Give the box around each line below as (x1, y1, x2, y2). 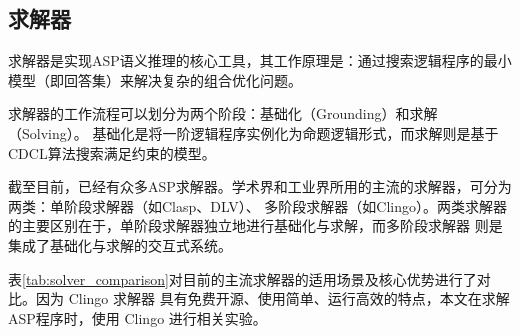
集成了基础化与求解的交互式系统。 (8, 234, 232, 255)
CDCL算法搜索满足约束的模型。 (8, 142, 216, 163)
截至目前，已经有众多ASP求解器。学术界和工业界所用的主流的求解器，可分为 (8, 176, 512, 197)
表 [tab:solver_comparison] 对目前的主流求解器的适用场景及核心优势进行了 (8, 268, 477, 289)
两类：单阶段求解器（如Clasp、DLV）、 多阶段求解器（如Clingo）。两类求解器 (8, 195, 508, 216)
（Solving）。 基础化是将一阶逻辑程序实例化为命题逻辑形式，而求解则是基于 (8, 122, 499, 143)
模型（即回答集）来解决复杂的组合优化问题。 (8, 69, 302, 90)
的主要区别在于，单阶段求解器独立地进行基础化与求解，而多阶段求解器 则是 (8, 215, 503, 236)
